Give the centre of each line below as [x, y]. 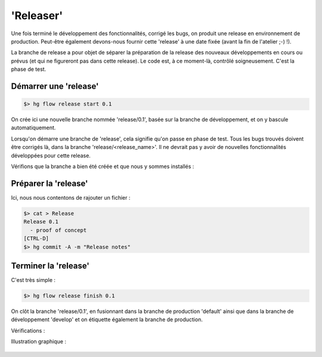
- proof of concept [58, 230]
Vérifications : [28, 330]
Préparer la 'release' [49, 183]
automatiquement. [33, 128]
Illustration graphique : [39, 342]
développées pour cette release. [51, 156]
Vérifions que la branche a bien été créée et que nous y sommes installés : [103, 166]
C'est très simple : [33, 280]
